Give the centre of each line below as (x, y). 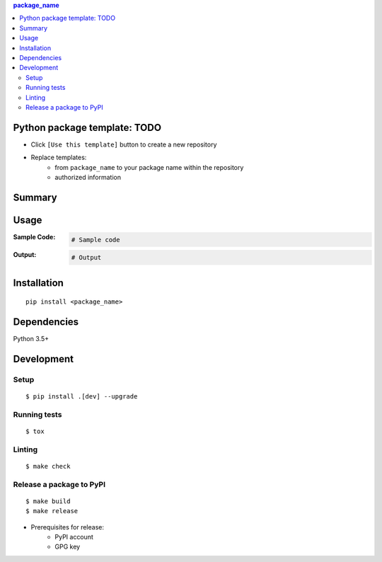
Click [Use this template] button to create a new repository (124, 144)
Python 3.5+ (31, 338)
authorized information (88, 177)
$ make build (48, 501)
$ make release (52, 511)
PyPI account (74, 537)
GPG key (68, 547)
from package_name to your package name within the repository (149, 167)
